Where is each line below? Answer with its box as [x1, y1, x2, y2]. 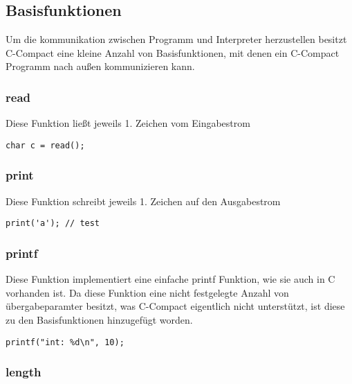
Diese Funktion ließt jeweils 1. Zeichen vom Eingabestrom [6, 116, 250, 130]
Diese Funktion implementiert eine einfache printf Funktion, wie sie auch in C [6, 272, 335, 286]
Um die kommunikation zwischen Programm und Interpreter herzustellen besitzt [6, 32, 347, 46]
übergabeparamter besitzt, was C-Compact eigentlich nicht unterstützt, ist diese [6, 299, 345, 313]
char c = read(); [6, 140, 85, 150]
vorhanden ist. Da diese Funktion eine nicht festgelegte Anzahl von [6, 285, 289, 299]
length [6, 363, 41, 381]
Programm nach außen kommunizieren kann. [6, 59, 195, 73]
